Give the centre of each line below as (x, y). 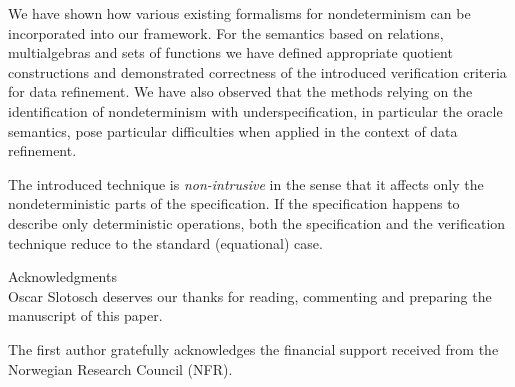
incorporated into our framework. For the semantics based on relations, (226, 32)
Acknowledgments (62, 276)
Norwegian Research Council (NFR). (120, 368)
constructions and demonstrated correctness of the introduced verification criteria (257, 71)
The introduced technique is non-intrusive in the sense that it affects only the (246, 183)
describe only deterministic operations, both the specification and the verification (257, 222)
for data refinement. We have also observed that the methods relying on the (240, 91)
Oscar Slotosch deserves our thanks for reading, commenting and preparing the (250, 295)
